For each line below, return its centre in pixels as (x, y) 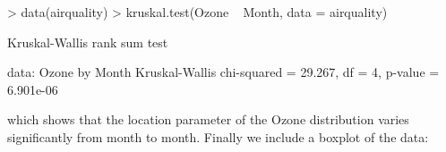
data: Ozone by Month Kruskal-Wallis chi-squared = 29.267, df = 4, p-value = (223, 72)
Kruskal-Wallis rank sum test (88, 42)
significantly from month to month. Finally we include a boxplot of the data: (218, 136)
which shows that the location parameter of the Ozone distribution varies (208, 119)
